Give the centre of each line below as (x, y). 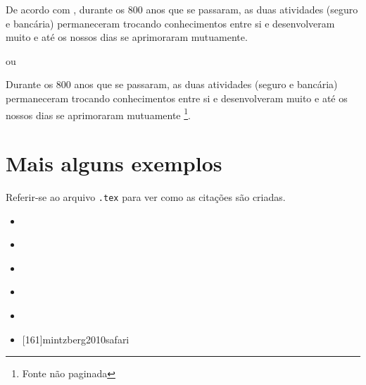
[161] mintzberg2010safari (76, 339)
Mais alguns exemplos (114, 163)
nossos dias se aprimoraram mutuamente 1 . (98, 114)
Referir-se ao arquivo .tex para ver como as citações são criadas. (146, 196)
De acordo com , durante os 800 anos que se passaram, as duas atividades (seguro (182, 9)
